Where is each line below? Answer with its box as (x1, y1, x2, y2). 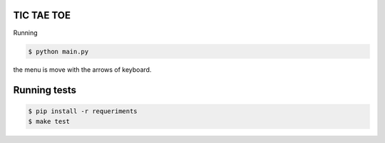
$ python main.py (28, 47, 89, 55)
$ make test (28, 117, 71, 125)
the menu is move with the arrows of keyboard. (13, 65, 152, 74)
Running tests (13, 84, 77, 96)
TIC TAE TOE (13, 9, 71, 21)
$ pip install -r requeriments (28, 107, 138, 115)
